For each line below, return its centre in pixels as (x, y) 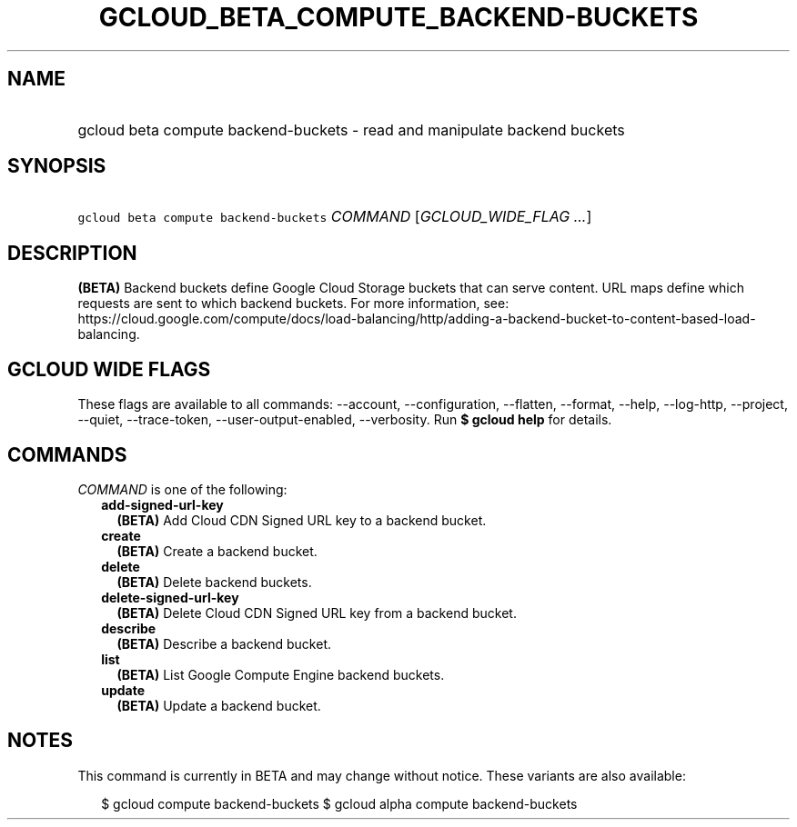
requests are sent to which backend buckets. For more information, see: (293, 304)
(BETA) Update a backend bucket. (219, 705)
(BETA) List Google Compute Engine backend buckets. (281, 674)
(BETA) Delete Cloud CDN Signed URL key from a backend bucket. (317, 613)
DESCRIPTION (72, 253)
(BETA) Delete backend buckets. (214, 582)
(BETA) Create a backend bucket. (217, 551)
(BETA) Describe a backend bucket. (224, 643)
